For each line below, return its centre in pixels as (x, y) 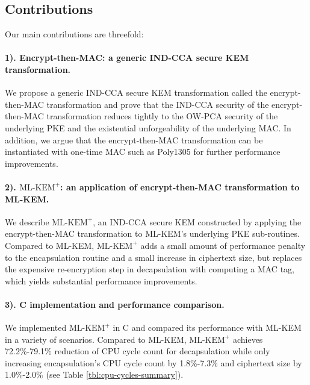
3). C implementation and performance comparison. (115, 304)
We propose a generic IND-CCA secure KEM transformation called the (136, 92)
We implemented (36, 327)
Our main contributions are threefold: (74, 34)
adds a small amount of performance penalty (223, 245)
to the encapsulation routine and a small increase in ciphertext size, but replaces (153, 257)
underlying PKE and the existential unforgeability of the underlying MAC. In (148, 127)
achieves (248, 339)
